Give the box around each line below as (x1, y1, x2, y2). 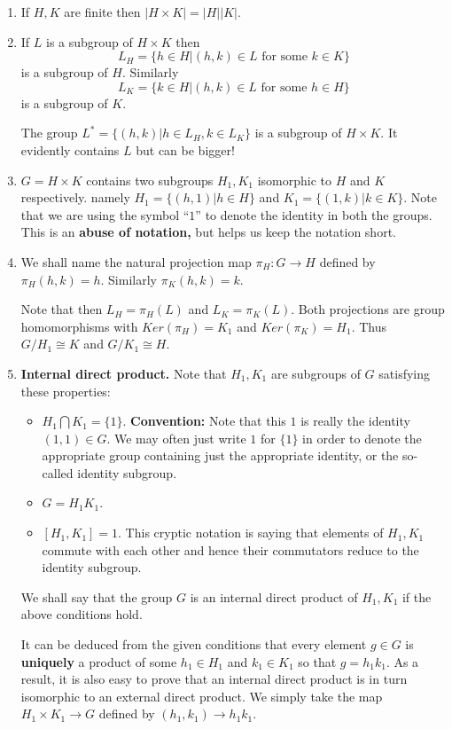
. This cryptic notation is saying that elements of (118, 523, 384, 542)
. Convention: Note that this (122, 412, 286, 430)
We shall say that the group (20, 587, 173, 606)
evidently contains (20, 140, 120, 159)
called (42, 463, 74, 482)
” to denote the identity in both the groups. (195, 205, 433, 223)
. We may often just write (106, 428, 246, 447)
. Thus (351, 317, 387, 335)
